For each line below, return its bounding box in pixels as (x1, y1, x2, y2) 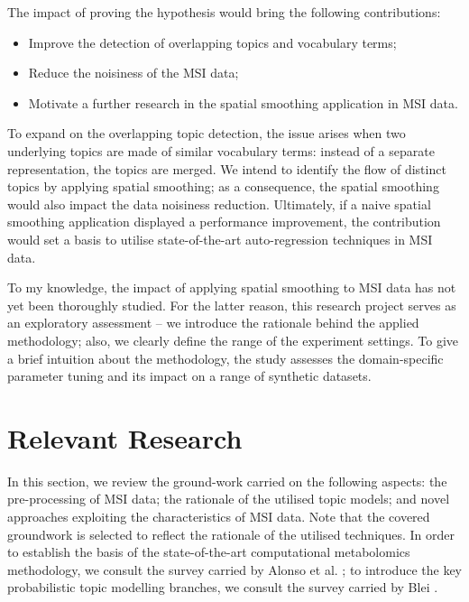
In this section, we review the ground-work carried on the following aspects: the (7, 471, 447, 490)
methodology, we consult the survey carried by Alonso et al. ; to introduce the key (7, 560, 462, 579)
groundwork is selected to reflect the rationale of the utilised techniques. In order (7, 524, 455, 543)
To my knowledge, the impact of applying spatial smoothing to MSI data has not (7, 278, 456, 297)
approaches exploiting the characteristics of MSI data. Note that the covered (7, 507, 430, 525)
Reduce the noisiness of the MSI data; (28, 63, 239, 82)
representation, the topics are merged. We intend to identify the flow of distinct (7, 159, 446, 178)
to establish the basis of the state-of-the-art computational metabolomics (7, 542, 410, 561)
